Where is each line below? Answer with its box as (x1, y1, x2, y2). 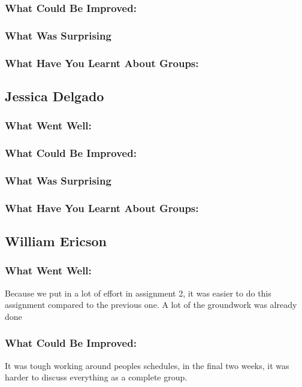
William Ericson (5, 232, 107, 250)
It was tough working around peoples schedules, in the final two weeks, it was (5, 359, 289, 371)
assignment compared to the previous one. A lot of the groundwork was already (5, 298, 297, 311)
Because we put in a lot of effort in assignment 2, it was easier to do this (5, 286, 271, 299)
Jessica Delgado (5, 86, 104, 105)
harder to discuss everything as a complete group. (5, 371, 188, 383)
